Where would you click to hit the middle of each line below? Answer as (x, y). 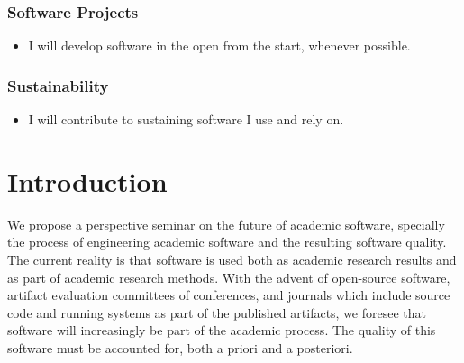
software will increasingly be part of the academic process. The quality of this (222, 330)
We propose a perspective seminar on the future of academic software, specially (226, 224)
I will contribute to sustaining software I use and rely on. (186, 119)
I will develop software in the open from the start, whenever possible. (219, 45)
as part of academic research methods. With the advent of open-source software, (229, 277)
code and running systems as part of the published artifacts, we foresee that (217, 312)
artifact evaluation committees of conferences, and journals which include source (229, 295)
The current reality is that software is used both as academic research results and (232, 259)
